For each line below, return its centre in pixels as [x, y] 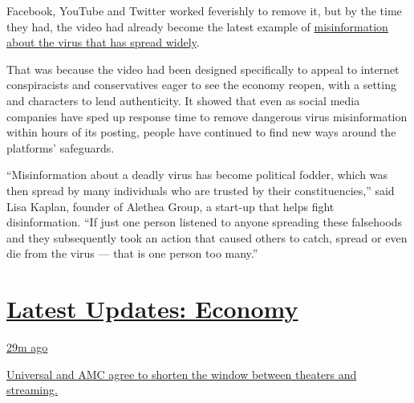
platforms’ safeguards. [61, 147]
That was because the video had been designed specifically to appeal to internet [203, 69]
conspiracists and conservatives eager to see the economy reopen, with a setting [201, 85]
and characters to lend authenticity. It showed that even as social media [183, 100]
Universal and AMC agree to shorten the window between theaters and [182, 374]
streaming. [32, 390]
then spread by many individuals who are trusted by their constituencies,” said [201, 190]
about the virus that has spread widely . [103, 42]
